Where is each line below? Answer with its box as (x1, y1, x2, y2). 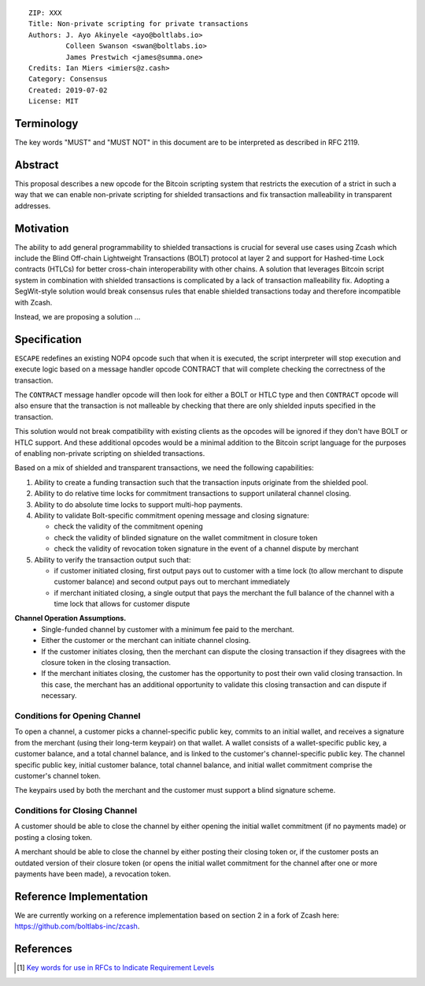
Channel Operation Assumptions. (14, 614, 127, 623)
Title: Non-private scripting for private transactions (28, 20, 249, 28)
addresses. (14, 201, 51, 211)
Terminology (14, 117, 79, 130)
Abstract (14, 158, 59, 171)
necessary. (41, 691, 78, 700)
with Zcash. (14, 297, 53, 307)
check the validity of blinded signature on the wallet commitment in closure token (54, 532, 318, 542)
